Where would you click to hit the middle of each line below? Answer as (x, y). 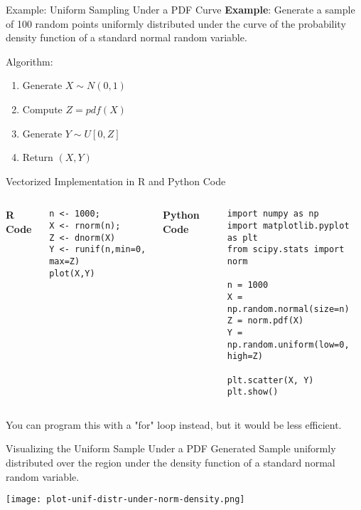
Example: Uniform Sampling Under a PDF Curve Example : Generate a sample (180, 9)
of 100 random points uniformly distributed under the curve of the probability (176, 23)
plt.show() (253, 392)
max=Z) (65, 261)
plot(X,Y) (72, 273)
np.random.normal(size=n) (288, 309)
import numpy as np (273, 214)
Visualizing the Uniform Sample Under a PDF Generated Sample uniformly (171, 448)
